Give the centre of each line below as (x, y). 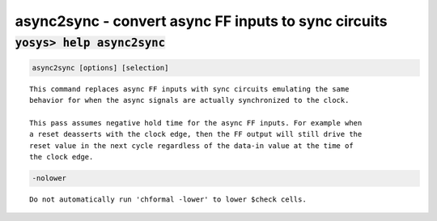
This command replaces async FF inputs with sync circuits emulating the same (189, 89)
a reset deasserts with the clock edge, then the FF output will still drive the (196, 134)
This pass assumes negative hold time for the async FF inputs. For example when (196, 123)
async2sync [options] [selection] (100, 68)
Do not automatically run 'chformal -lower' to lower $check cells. (168, 200)
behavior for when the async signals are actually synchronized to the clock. (189, 100)
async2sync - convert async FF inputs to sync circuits (201, 21)
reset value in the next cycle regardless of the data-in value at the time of (191, 145)
